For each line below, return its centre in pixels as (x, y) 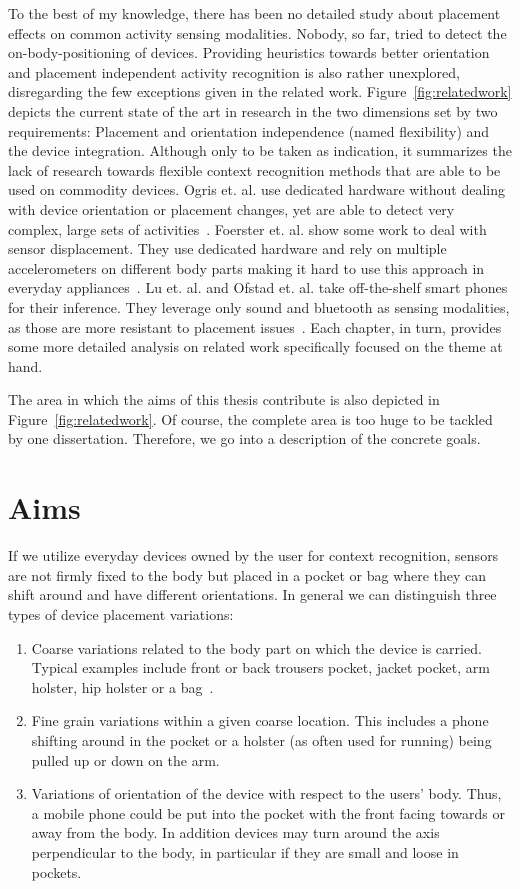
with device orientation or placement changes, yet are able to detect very (231, 208)
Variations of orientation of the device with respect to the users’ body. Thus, (266, 793)
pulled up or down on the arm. (125, 759)
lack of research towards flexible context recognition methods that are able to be (254, 169)
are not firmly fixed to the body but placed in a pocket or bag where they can (247, 574)
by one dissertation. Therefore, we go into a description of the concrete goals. (244, 438)
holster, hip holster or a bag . (122, 686)
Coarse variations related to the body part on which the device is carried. (256, 647)
